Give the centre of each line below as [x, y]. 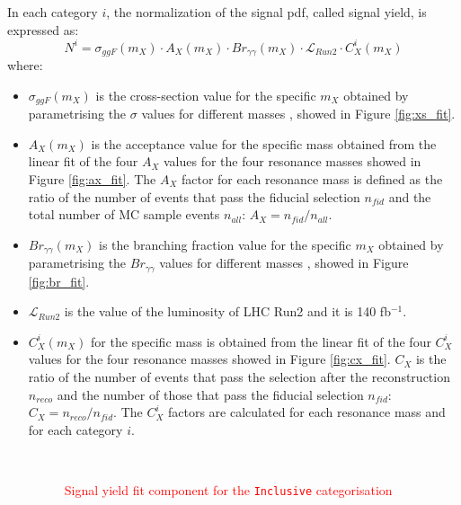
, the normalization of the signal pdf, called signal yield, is [266, 12]
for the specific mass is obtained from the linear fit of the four [261, 341]
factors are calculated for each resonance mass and [306, 412]
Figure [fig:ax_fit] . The [92, 178]
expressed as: [43, 29]
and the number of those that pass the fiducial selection [210, 394]
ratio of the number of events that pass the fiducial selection [194, 196]
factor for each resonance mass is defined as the [312, 178]
